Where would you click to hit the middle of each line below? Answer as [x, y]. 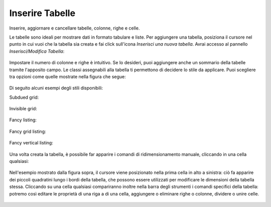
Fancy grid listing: [28, 131]
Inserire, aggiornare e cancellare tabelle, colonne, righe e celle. [75, 28]
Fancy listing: [23, 120]
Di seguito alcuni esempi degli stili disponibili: [56, 88]
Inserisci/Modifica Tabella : [37, 51]
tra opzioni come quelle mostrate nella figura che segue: [67, 76]
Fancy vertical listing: [31, 143]
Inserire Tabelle [42, 13]
